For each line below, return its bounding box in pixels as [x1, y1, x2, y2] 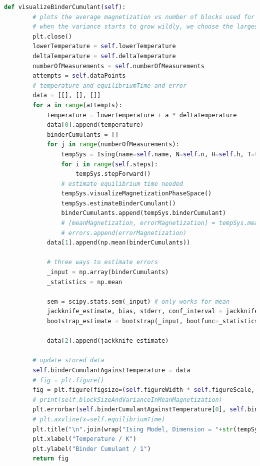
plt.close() [32, 33, 72, 40]
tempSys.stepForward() [75, 170, 151, 178]
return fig [32, 455, 68, 462]
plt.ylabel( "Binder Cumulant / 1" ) [32, 445, 151, 452]
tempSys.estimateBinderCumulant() [61, 199, 176, 207]
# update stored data [32, 357, 104, 364]
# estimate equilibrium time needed [61, 180, 183, 187]
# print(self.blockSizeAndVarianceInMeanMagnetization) [32, 396, 222, 403]
